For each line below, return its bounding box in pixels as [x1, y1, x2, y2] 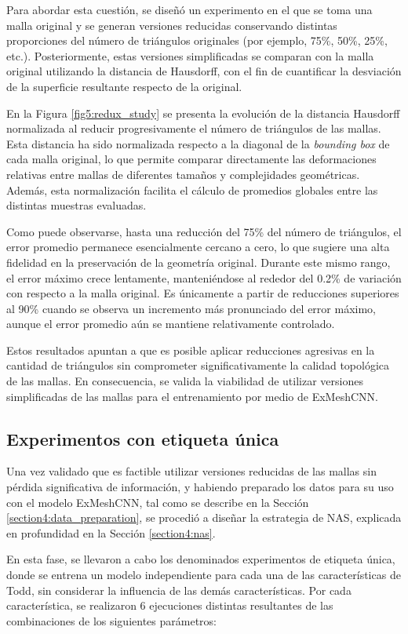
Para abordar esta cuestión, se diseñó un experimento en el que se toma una [6, 2, 373, 17]
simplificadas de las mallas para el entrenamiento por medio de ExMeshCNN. [6, 388, 378, 404]
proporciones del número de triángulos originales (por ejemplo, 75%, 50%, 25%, [6, 32, 388, 49]
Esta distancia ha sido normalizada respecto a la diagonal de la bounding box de [6, 135, 390, 151]
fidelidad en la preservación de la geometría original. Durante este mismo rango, [6, 253, 391, 270]
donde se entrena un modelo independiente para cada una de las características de [6, 567, 401, 583]
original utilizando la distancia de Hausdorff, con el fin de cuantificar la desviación [6, 63, 402, 79]
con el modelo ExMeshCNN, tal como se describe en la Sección [6, 494, 309, 510]
